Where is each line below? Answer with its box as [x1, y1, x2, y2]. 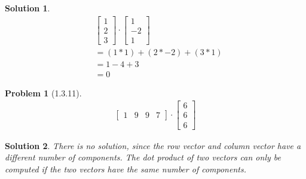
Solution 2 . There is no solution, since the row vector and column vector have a [5, 139, 301, 151]
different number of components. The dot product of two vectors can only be [5, 151, 281, 163]
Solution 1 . [5, 2, 50, 14]
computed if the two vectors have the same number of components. [5, 162, 246, 175]
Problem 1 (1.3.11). [5, 86, 82, 99]
